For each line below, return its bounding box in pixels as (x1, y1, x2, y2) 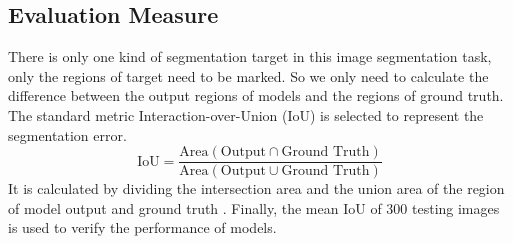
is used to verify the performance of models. (8, 217, 277, 238)
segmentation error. (8, 124, 127, 145)
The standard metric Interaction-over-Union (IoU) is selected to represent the (8, 104, 484, 125)
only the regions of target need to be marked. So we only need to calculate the (8, 65, 489, 86)
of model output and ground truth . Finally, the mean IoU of (8, 197, 382, 218)
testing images (412, 197, 500, 218)
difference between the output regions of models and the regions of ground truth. (8, 85, 504, 106)
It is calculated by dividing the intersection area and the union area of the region (8, 178, 505, 199)
